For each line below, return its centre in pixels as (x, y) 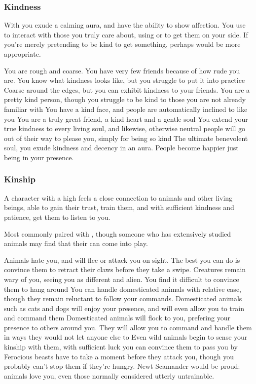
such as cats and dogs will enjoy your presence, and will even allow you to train (124, 308)
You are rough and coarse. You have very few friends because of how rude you (122, 70)
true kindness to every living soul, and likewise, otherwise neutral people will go (125, 128)
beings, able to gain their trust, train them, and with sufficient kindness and (119, 207)
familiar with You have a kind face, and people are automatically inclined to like (126, 109)
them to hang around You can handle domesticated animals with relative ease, (123, 289)
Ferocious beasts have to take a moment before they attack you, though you (119, 356)
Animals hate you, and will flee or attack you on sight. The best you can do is (122, 260)
